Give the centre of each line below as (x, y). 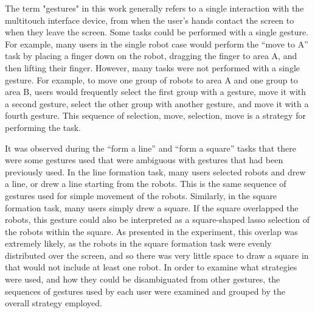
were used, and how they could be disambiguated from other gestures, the (143, 279)
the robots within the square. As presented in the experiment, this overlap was (151, 231)
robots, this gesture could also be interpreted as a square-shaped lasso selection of (157, 220)
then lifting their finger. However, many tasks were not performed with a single (153, 67)
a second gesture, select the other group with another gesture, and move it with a (157, 103)
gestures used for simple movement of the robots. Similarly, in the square (141, 195)
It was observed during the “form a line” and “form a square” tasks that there (151, 148)
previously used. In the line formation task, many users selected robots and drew (155, 171)
